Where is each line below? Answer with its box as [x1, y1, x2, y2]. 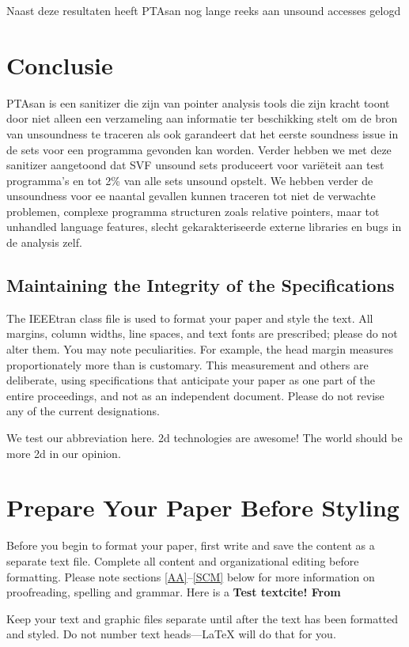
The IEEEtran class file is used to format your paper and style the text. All [6, 309, 373, 326]
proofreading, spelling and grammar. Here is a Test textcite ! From [6, 584, 341, 600]
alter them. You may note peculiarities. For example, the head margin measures [6, 341, 394, 358]
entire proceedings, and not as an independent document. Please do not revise [6, 387, 384, 403]
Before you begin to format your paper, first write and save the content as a [6, 537, 375, 554]
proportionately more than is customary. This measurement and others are [6, 356, 369, 373]
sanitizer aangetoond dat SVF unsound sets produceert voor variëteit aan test [6, 157, 384, 173]
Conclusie [6, 48, 113, 81]
